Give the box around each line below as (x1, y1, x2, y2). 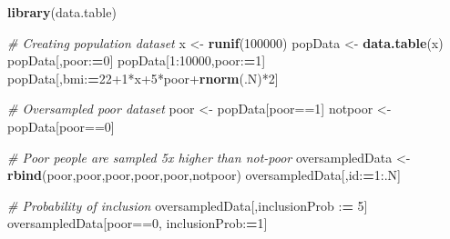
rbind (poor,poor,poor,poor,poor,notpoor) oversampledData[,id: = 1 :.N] (7, 165, 401, 184)
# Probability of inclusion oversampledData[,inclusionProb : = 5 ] (7, 195, 368, 214)
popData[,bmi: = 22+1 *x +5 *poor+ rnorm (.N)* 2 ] (7, 68, 279, 87)
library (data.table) (7, 3, 117, 21)
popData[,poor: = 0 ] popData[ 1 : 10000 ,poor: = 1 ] (7, 51, 266, 70)
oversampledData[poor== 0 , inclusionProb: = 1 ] (7, 214, 268, 233)
